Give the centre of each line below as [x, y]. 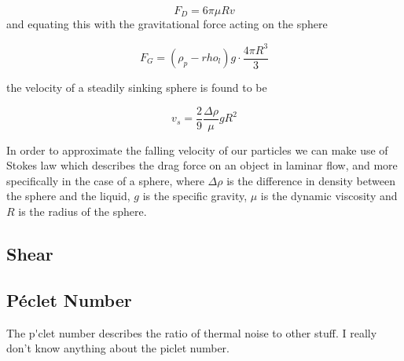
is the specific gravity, [195, 196]
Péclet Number [69, 299]
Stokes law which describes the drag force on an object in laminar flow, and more [202, 165]
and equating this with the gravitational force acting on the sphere [167, 24]
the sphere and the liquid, [68, 196]
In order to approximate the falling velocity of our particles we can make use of [197, 150]
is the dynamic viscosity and [329, 196]
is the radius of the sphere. [83, 211]
